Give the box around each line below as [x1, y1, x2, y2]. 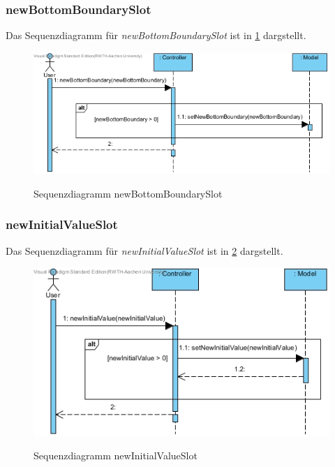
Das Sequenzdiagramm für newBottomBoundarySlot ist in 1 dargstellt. [6, 28, 306, 43]
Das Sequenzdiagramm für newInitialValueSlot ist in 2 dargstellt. [6, 243, 283, 258]
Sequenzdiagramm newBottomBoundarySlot [33, 186, 223, 200]
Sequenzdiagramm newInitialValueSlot [33, 448, 198, 463]
